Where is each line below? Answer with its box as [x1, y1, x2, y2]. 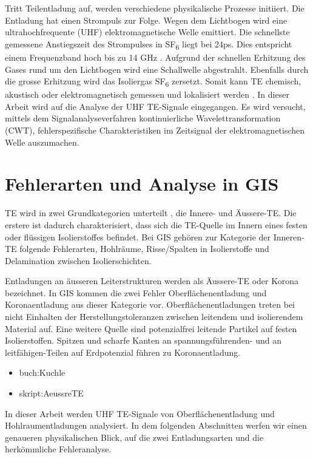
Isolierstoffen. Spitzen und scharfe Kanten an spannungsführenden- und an [5, 334, 281, 347]
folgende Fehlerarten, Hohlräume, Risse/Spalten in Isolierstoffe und [19, 242, 269, 255]
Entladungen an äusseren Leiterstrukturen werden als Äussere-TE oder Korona [5, 274, 298, 287]
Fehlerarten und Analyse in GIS [5, 171, 279, 196]
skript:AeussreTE [19, 387, 84, 399]
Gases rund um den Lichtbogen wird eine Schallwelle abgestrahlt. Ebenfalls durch [5, 63, 309, 75]
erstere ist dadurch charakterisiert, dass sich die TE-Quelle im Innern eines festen [5, 218, 308, 231]
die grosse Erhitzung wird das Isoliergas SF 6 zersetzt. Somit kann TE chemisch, [5, 75, 301, 89]
